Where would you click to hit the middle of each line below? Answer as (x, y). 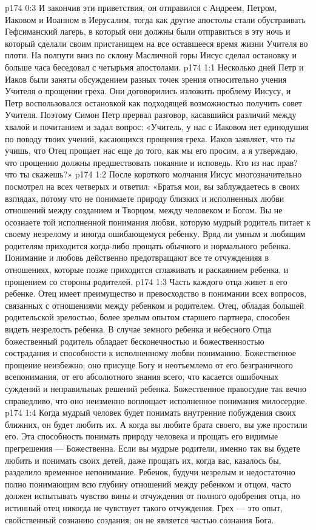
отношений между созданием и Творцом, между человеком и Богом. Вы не (144, 210)
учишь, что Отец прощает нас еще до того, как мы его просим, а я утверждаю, (151, 150)
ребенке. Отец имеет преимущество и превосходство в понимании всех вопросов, (156, 293)
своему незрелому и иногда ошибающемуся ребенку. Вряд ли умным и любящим (155, 234)
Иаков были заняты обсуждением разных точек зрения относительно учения (146, 79)
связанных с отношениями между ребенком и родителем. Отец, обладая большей (155, 305)
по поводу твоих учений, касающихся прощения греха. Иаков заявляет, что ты (150, 138)
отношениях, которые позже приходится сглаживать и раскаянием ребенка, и (147, 270)
